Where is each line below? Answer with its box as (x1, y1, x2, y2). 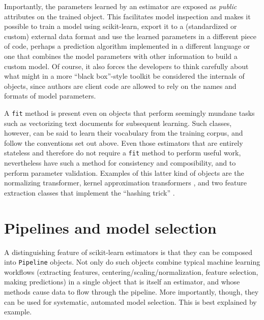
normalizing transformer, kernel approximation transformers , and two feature (4, 177, 247, 188)
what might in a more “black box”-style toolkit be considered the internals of (4, 71, 245, 81)
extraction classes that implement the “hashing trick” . (4, 187, 175, 198)
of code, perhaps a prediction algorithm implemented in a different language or (4, 41, 250, 51)
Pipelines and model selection (4, 217, 217, 238)
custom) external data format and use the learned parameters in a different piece (4, 30, 256, 41)
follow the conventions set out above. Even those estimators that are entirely (4, 137, 243, 148)
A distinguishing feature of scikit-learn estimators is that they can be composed (4, 246, 252, 257)
